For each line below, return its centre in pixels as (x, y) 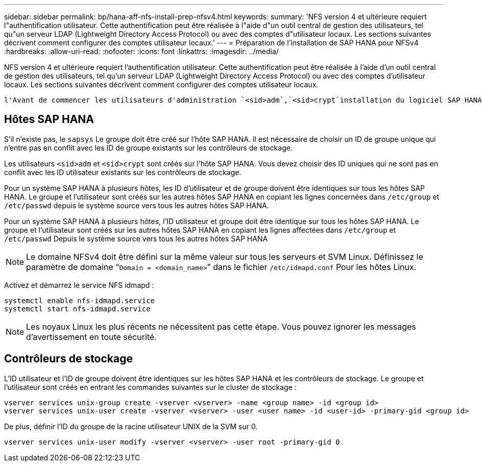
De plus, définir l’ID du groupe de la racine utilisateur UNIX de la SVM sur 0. (131, 426)
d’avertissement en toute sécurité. (91, 337)
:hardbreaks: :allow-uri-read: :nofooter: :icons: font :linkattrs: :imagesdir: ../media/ (141, 51)
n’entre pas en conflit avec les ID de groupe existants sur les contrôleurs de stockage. (148, 148)
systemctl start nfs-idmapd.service (77, 309)
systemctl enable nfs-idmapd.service (80, 300)
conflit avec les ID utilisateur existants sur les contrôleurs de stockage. (123, 172)
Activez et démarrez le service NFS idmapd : (79, 285)
